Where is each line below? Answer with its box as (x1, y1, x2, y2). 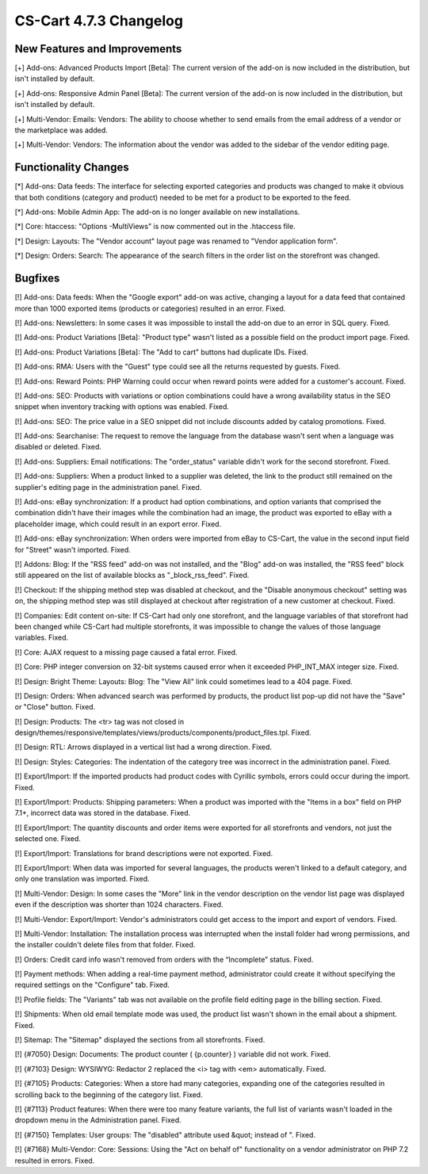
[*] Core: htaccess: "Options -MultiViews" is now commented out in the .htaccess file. (14, 222, 296, 231)
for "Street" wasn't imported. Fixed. (14, 545, 131, 554)
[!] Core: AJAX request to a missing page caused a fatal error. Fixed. (14, 647, 238, 657)
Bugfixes (14, 272, 60, 285)
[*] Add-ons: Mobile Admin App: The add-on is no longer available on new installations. (14, 207, 300, 217)
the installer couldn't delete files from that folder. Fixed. (14, 940, 196, 950)
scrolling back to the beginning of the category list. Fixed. (14, 1090, 203, 1099)
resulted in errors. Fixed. (14, 1156, 95, 1165)
